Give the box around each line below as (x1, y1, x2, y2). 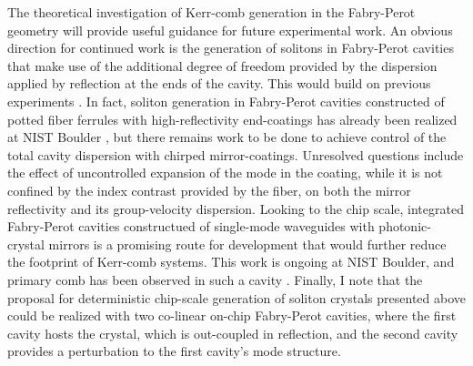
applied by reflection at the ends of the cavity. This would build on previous (7, 74, 431, 93)
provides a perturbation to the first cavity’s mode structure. (7, 341, 341, 361)
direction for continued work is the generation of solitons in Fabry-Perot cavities (7, 38, 454, 57)
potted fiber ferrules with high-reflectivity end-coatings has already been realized (7, 109, 458, 128)
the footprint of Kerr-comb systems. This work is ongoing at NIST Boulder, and (7, 252, 455, 271)
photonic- (378, 217, 431, 236)
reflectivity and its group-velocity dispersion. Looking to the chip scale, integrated (7, 198, 464, 218)
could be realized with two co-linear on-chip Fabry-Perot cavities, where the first (7, 306, 457, 325)
